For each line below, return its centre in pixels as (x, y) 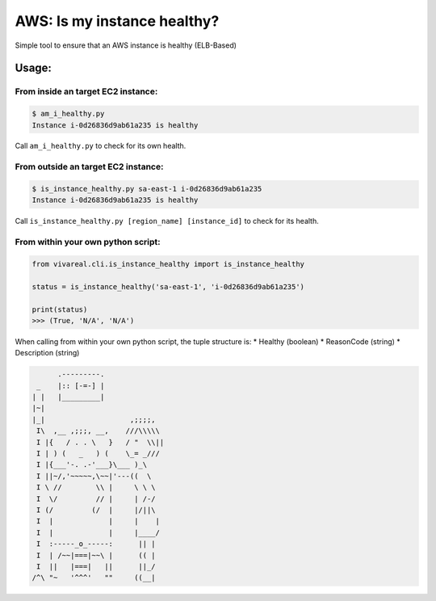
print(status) (60, 309)
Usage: (34, 68)
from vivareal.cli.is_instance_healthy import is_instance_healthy (168, 264)
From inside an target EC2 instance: (86, 91)
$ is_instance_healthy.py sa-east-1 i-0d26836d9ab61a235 (147, 189)
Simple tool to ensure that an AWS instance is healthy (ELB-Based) (126, 45)
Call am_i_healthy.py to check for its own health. (101, 146)
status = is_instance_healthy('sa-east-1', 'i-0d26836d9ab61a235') (168, 286)
